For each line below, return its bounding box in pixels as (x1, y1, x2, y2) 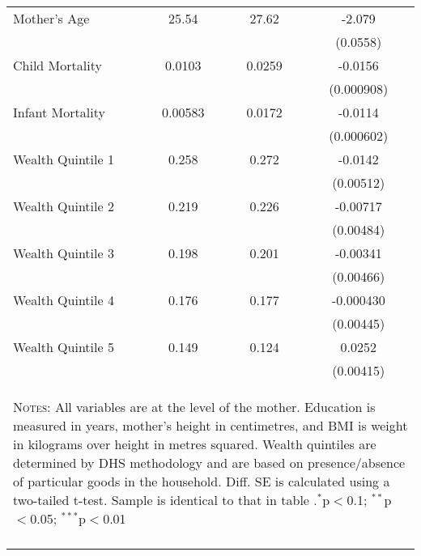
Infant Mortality (13, 103, 105, 121)
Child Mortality (13, 56, 102, 74)
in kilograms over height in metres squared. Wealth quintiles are (13, 435, 376, 453)
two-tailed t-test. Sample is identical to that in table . (13, 490, 317, 509)
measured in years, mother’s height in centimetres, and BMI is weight (13, 416, 408, 435)
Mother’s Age (13, 9, 90, 28)
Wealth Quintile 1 (13, 150, 114, 168)
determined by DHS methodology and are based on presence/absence (13, 453, 406, 472)
